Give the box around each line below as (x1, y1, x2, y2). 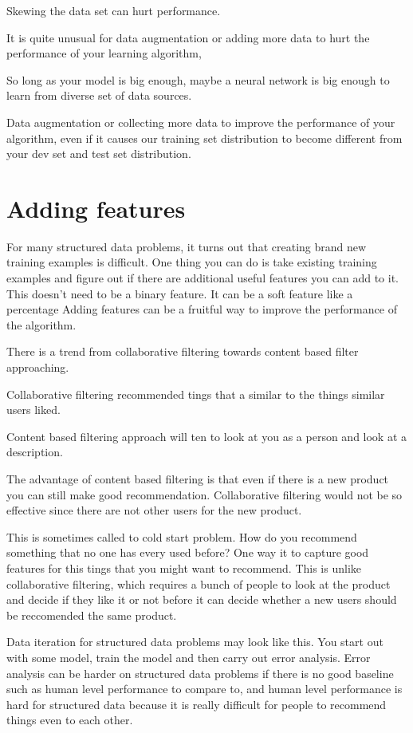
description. (6, 443, 63, 460)
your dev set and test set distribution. (6, 145, 191, 162)
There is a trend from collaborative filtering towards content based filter (6, 343, 359, 360)
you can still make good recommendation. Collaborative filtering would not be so (6, 486, 403, 502)
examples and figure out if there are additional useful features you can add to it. (6, 270, 399, 286)
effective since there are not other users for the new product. (6, 502, 302, 518)
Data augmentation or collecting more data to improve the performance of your (6, 113, 395, 130)
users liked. (6, 401, 61, 418)
